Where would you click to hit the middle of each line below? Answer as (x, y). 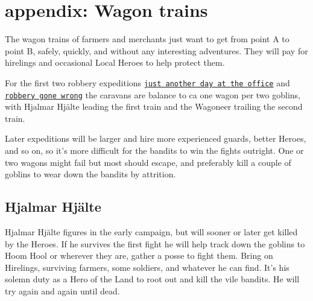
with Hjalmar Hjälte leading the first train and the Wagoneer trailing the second (154, 106)
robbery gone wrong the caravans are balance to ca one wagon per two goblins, (153, 94)
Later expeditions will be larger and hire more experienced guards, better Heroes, (156, 138)
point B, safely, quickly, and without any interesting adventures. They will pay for (156, 50)
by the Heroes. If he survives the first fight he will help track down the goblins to (155, 243)
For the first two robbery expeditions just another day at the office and (147, 82)
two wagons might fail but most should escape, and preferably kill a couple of (148, 162)
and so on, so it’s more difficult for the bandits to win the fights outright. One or (154, 150)
